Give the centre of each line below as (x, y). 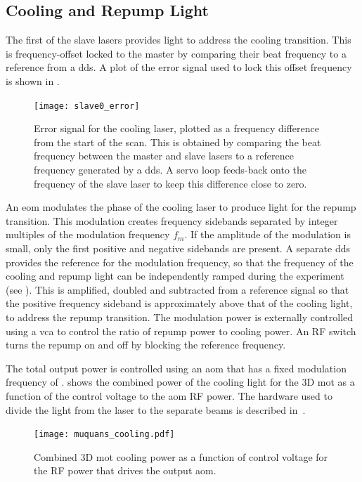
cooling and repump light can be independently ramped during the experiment (175, 276)
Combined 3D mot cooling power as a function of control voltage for (181, 456)
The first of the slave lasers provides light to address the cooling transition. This (179, 40)
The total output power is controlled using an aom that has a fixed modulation (176, 368)
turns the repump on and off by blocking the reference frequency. (146, 345)
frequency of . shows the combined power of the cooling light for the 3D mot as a (180, 382)
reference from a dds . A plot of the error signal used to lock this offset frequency (179, 67)
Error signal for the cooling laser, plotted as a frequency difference (176, 128)
